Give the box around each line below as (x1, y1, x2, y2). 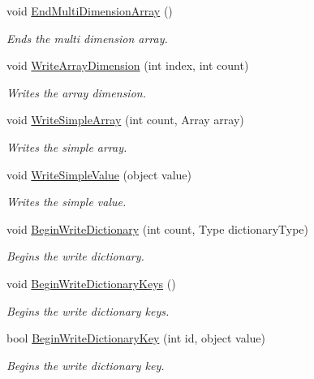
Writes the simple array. (6, 138, 127, 155)
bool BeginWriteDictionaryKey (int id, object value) (6, 329, 266, 347)
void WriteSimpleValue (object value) (6, 166, 191, 183)
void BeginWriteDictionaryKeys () (6, 274, 176, 291)
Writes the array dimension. (6, 84, 146, 101)
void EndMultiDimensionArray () (6, 2, 173, 19)
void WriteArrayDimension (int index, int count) (6, 57, 249, 74)
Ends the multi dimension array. (6, 29, 168, 46)
